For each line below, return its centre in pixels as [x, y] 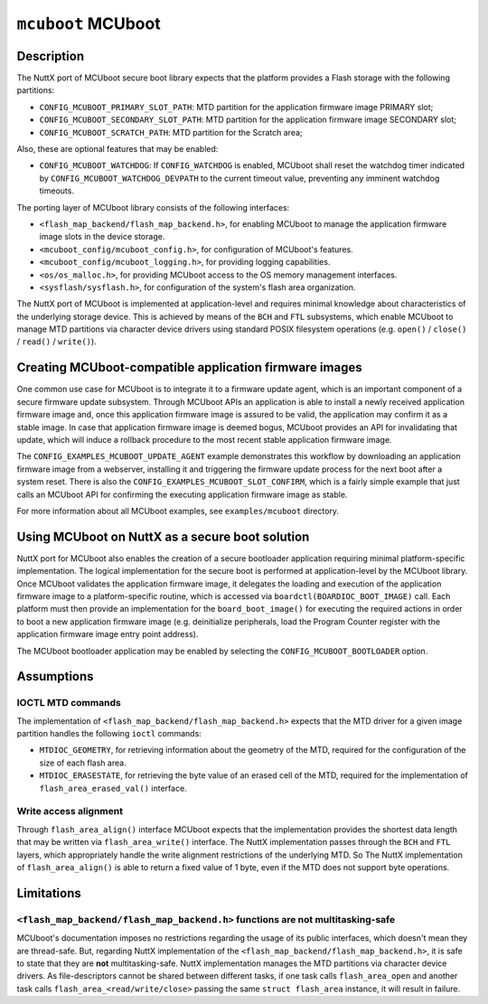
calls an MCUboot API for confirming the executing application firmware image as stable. [182, 494]
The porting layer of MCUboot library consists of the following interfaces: [153, 207]
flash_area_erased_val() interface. [113, 788]
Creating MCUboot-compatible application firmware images [189, 367]
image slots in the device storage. [102, 237]
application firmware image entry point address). [108, 634]
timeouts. [56, 191]
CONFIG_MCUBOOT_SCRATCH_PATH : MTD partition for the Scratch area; [171, 132]
